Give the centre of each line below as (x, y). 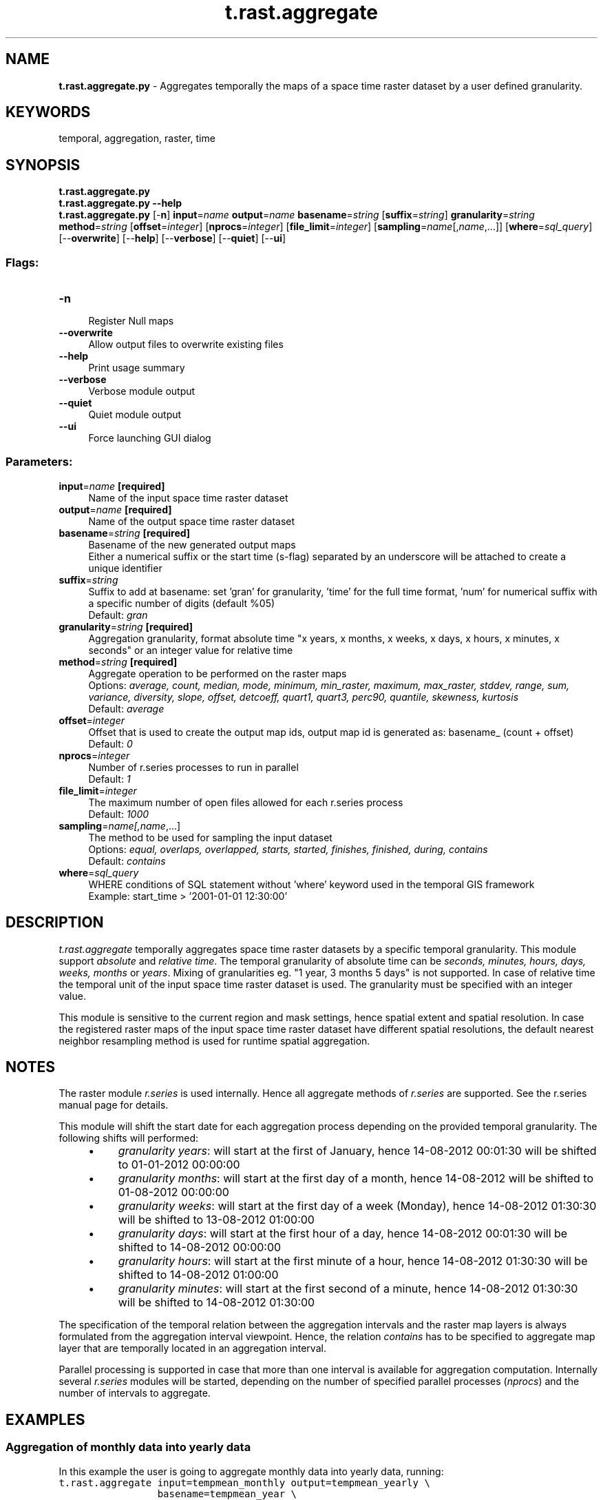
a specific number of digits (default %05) (182, 603)
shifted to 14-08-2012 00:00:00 (200, 1247)
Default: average (126, 708)
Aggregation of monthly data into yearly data (128, 1447)
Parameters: (39, 462)
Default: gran (118, 615)
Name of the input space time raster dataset (188, 497)
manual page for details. (114, 1105)
